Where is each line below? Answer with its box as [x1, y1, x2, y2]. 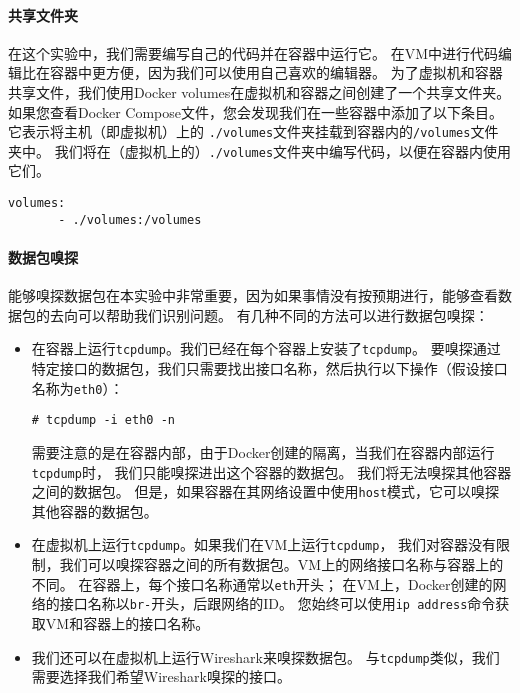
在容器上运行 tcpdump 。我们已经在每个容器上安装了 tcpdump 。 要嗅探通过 [31, 338, 501, 359]
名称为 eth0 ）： [31, 377, 124, 398]
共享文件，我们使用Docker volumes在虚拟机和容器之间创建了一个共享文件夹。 [8, 81, 511, 102]
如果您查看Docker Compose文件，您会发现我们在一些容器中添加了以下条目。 [8, 101, 503, 122]
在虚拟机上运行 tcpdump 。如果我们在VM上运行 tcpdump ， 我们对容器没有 [31, 534, 497, 555]
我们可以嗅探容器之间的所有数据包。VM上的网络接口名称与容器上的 [59, 554, 504, 575]
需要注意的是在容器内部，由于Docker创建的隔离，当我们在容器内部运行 [31, 441, 495, 462]
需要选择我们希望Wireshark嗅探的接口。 [31, 666, 291, 687]
